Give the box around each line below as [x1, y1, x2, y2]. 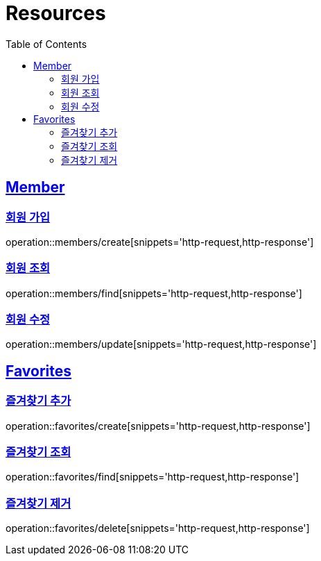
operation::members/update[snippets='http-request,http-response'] [6, 338, 317, 351]
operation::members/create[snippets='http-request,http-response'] [6, 235, 314, 248]
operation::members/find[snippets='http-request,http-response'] [6, 287, 302, 299]
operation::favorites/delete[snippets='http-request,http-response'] [6, 522, 310, 535]
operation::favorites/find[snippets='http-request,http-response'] [6, 471, 300, 483]
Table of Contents [6, 37, 87, 50]
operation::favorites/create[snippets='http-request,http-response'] [6, 419, 311, 432]
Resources [6, 1, 106, 25]
